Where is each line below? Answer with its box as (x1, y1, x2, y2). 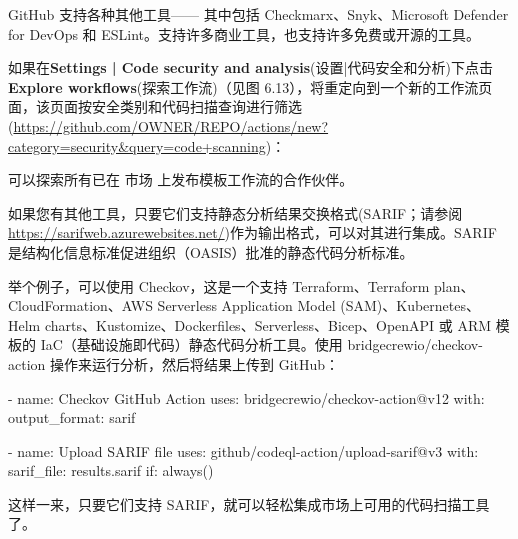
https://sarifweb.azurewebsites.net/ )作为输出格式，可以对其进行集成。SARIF (8, 222, 497, 243)
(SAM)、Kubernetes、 (340, 295, 480, 316)
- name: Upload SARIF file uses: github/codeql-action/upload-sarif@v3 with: (8, 440, 479, 461)
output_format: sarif (8, 407, 136, 428)
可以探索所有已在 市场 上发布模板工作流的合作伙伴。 (8, 169, 354, 190)
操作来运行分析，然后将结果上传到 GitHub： (49, 353, 340, 374)
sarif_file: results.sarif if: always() (8, 460, 214, 481)
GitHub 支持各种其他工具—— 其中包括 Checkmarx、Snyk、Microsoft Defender (8, 4, 509, 24)
